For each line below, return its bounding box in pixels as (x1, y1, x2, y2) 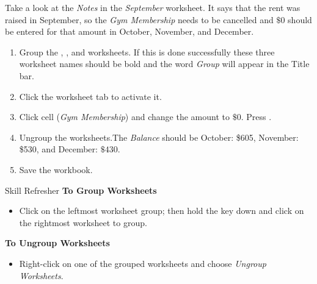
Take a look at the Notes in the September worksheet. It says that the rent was (5, 1, 301, 13)
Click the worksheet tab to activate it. (19, 90, 162, 102)
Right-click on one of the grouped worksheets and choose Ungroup (19, 257, 266, 269)
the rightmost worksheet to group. (19, 216, 147, 229)
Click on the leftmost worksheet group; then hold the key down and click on (19, 204, 304, 217)
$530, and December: (19, 143, 98, 155)
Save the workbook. (19, 163, 93, 176)
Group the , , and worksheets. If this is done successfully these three (19, 45, 275, 58)
